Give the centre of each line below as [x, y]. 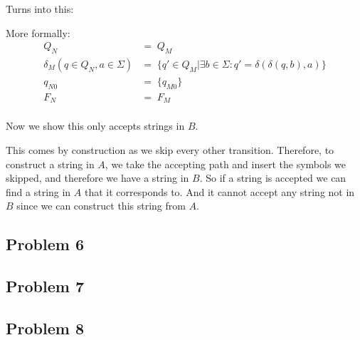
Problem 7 [45, 286]
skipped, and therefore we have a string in [97, 178]
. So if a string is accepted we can [273, 178]
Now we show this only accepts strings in [95, 126]
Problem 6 [45, 244]
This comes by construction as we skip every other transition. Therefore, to [170, 149]
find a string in [38, 191]
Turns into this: [40, 9]
